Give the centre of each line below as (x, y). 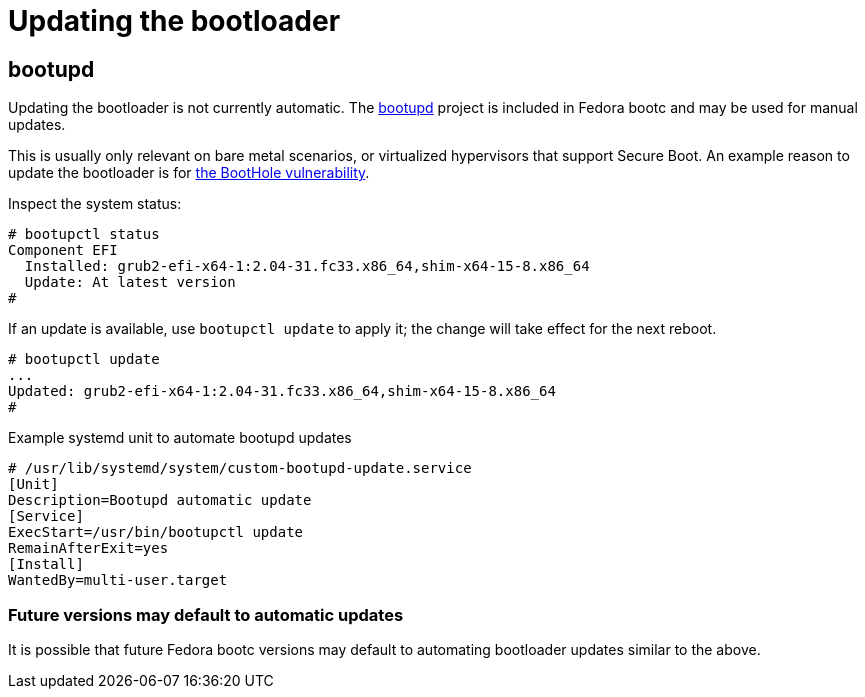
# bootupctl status (84, 234)
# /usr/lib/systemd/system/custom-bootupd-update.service (240, 468)
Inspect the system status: (95, 204)
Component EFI (63, 250)
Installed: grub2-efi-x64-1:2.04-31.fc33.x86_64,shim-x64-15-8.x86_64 (307, 266)
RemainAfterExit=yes (88, 548)
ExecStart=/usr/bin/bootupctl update (156, 532)
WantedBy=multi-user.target (118, 580)
